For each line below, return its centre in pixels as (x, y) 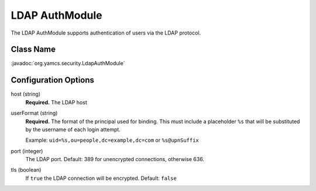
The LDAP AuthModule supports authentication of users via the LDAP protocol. (106, 33)
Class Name (33, 50)
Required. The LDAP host (56, 102)
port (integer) (27, 151)
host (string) (26, 94)
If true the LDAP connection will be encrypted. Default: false (101, 178)
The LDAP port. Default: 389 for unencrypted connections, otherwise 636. (115, 159)
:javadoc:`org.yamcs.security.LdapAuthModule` (68, 63)
